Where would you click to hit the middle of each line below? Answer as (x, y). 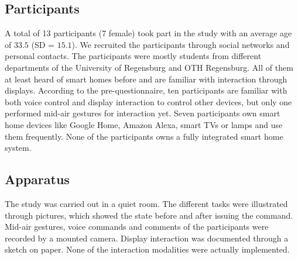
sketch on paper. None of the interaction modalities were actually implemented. (147, 249)
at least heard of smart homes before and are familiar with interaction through (146, 79)
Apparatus (37, 179)
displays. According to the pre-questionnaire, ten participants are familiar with (146, 90)
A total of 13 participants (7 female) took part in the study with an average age (148, 33)
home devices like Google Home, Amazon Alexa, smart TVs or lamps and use (144, 124)
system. (18, 148)
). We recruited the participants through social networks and (181, 44)
